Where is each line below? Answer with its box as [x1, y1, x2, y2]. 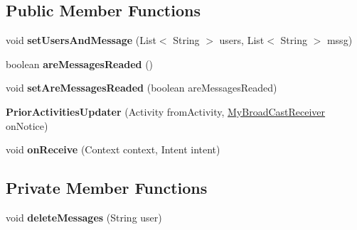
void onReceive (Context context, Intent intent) [6, 142, 220, 157]
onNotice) [6, 118, 48, 133]
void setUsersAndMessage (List [6, 33, 156, 48]
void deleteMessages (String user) [6, 209, 162, 224]
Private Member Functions [6, 177, 208, 199]
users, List [219, 33, 265, 48]
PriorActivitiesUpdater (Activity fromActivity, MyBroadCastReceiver [6, 104, 326, 119]
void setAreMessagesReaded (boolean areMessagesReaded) [6, 80, 277, 95]
